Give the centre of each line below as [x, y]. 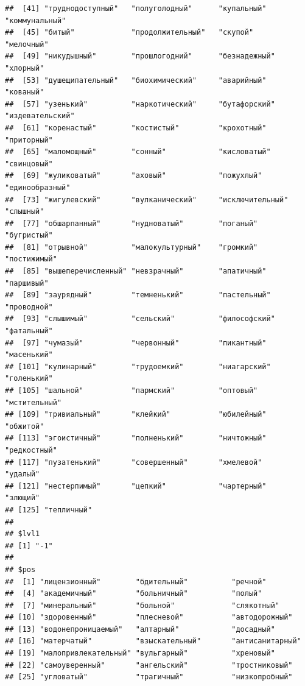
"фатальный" [29, 331]
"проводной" [29, 307]
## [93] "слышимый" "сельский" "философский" [140, 319]
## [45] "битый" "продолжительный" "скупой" [129, 33]
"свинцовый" [29, 164]
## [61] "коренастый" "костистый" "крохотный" [136, 128]
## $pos [20, 569]
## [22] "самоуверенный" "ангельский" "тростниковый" [149, 665]
